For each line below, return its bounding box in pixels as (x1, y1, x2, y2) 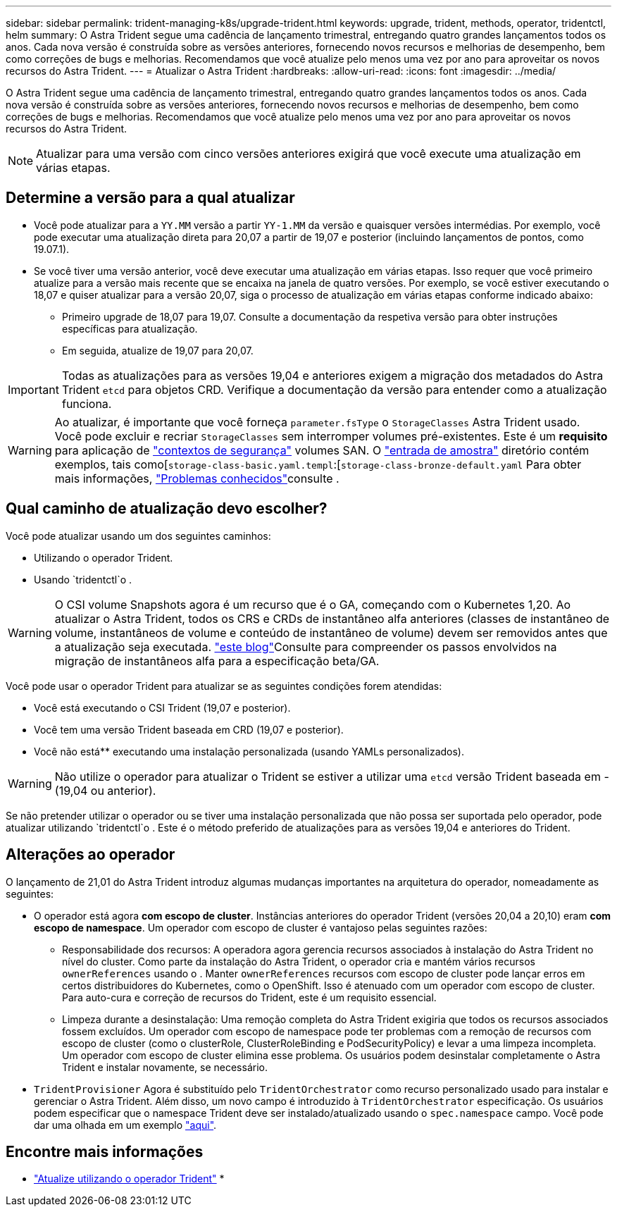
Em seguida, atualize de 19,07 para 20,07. (62, 344, 254, 357)
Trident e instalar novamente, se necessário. (62, 1060, 268, 1073)
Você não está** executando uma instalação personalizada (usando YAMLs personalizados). (34, 745, 465, 757)
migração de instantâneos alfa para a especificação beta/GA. (54, 653, 380, 668)
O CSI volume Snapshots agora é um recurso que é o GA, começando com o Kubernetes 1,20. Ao (54, 597, 571, 612)
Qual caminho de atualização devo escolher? (6, 500, 328, 518)
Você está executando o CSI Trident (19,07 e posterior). (34, 701, 291, 714)
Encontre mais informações (6, 1142, 204, 1161)
